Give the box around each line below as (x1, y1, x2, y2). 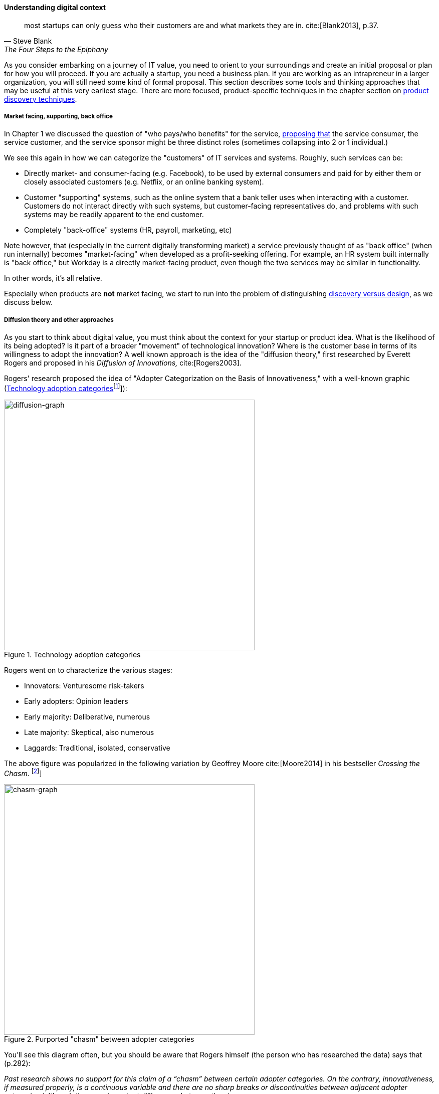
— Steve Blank (4, 36, 52, 45)
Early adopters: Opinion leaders (24, 696, 128, 705)
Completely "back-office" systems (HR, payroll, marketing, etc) (24, 226, 232, 235)
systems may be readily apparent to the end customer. (24, 210, 204, 219)
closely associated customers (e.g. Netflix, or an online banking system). (24, 177, 264, 187)
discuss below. (4, 298, 53, 307)
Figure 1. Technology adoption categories (4, 650, 141, 659)
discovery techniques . (4, 94, 77, 103)
